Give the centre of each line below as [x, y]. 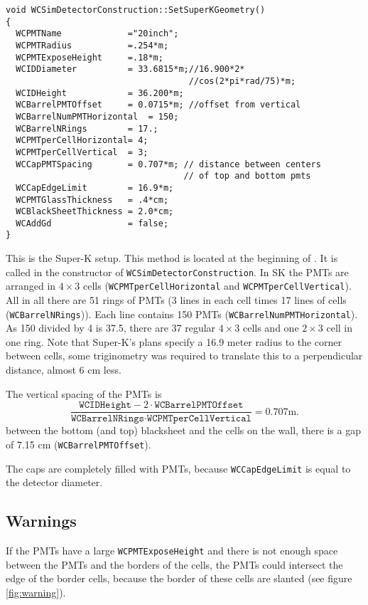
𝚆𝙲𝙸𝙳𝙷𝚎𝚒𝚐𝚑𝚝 [105, 405]
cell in [340, 328]
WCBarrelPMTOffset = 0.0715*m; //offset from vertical [158, 105]
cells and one [271, 328]
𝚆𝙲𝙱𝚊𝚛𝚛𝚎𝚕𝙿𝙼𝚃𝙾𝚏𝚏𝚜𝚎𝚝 [199, 405]
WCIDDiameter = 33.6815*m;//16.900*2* [130, 69]
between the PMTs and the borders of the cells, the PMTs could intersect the [174, 564]
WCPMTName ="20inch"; [97, 34]
